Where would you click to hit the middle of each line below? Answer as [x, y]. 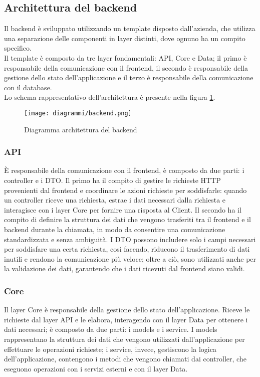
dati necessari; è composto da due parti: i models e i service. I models [111, 329]
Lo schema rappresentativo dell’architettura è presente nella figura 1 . [110, 97]
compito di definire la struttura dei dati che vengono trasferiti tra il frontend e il [127, 219]
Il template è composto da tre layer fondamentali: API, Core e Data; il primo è [125, 57]
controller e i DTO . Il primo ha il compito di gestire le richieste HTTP [112, 180]
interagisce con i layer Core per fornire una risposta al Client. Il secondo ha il [123, 209]
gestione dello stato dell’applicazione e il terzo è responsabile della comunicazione [129, 77]
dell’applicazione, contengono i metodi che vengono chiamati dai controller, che [125, 359]
